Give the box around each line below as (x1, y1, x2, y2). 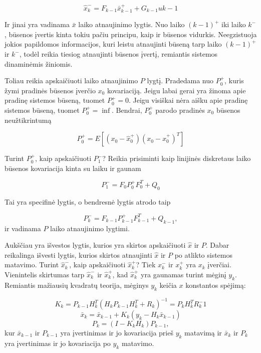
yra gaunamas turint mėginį (141, 269, 226, 279)
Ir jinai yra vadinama (5, 19, 70, 30)
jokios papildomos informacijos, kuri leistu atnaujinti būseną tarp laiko (5, 39, 222, 49)
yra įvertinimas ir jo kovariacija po (5, 337, 111, 348)
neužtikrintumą (5, 114, 52, 125)
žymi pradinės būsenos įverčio (5, 85, 96, 95)
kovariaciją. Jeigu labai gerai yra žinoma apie (107, 85, 246, 95)
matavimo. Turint (5, 259, 59, 270)
